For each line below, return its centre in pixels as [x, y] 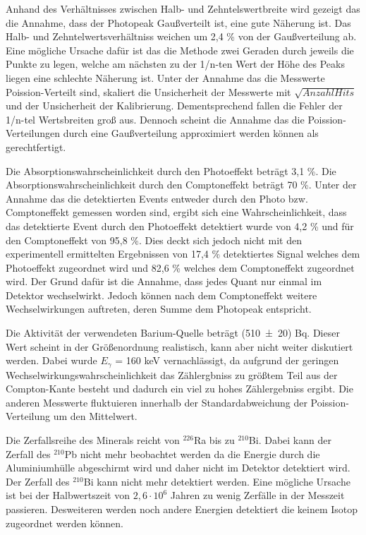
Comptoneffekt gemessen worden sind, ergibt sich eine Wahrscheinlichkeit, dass [176, 212]
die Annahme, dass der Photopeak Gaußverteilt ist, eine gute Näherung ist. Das [178, 22]
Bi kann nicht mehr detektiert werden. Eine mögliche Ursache [217, 481]
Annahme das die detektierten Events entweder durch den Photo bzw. [157, 198]
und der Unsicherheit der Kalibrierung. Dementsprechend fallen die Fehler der [174, 106]
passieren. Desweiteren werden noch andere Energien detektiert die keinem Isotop [182, 509]
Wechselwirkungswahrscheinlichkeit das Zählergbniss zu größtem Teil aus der [172, 374]
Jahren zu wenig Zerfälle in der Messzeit [257, 495]
